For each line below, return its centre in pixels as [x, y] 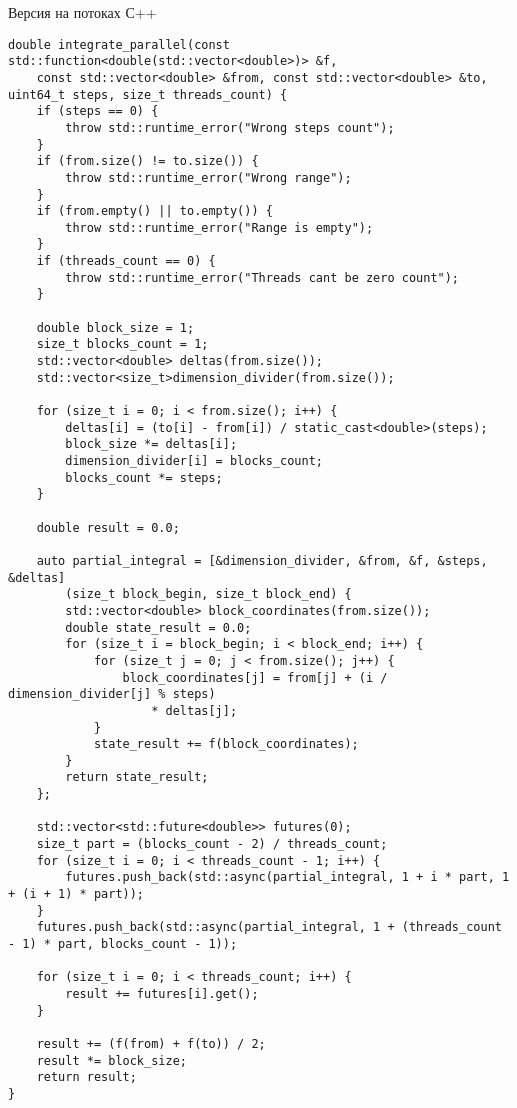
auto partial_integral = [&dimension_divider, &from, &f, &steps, [262, 560]
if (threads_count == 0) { [126, 261]
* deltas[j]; [194, 710]
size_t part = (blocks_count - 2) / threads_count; [212, 844]
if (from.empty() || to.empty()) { [154, 211]
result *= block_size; [111, 1060]
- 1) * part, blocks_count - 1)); [123, 944]
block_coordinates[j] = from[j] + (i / [255, 677]
